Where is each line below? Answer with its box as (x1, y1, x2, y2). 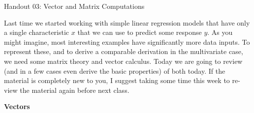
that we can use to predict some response (77, 27, 202, 37)
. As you (207, 27, 233, 37)
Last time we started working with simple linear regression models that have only (4, 17, 250, 28)
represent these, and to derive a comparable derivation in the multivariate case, (4, 46, 243, 56)
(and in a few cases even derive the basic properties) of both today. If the (4, 65, 225, 76)
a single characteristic (4, 27, 69, 37)
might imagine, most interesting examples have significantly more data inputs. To (4, 36, 250, 47)
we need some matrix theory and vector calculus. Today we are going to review (4, 56, 243, 66)
